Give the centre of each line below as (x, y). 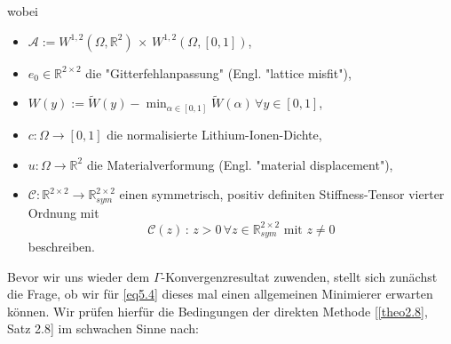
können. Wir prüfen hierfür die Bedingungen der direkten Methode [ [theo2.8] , (218, 311)
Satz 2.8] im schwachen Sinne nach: (103, 328)
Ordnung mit (63, 212)
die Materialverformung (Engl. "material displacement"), (240, 164)
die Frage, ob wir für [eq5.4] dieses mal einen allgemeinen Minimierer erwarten (220, 294)
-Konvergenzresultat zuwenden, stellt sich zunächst (299, 276)
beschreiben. (61, 247)
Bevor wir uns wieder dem (79, 276)
